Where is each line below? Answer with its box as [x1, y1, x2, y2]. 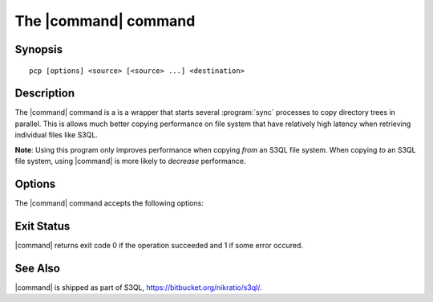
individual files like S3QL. [14, 130, 98, 140]
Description [14, 87, 75, 100]
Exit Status [14, 219, 71, 233]
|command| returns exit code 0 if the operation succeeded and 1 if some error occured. [14, 240, 304, 250]
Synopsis [14, 43, 63, 56]
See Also [14, 261, 60, 275]
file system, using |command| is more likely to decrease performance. [14, 157, 246, 166]
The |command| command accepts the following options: [14, 198, 204, 208]
